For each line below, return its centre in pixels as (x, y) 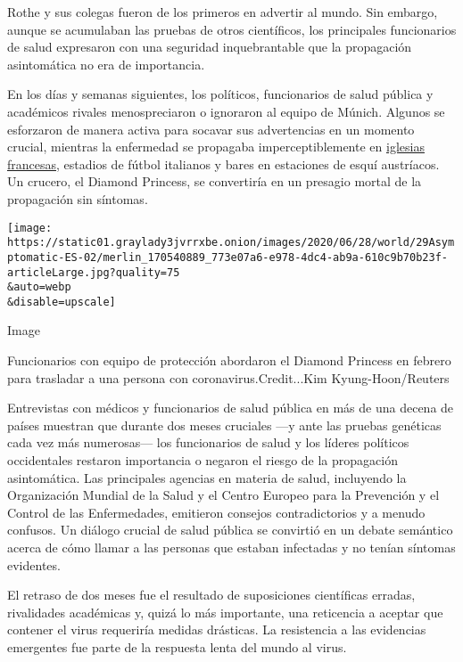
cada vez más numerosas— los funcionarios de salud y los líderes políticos (208, 442)
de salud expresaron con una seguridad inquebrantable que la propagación (210, 47)
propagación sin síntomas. (78, 198)
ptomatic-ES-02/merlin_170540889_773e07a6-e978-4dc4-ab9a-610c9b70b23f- (227, 257)
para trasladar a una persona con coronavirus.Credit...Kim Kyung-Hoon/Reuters (228, 377)
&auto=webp (39, 287)
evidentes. (34, 564)
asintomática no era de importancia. (106, 64)
